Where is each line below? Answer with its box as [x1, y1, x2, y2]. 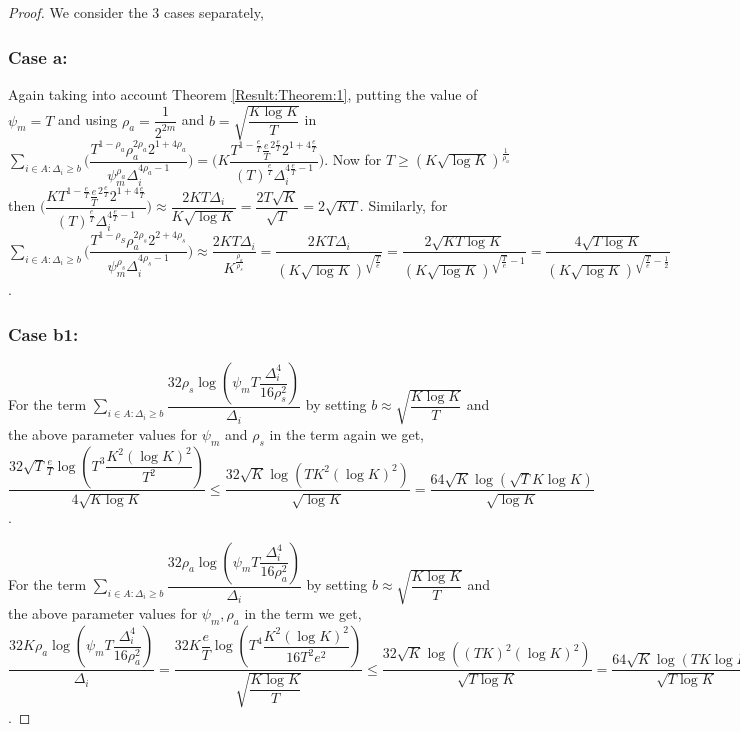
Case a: [8, 44, 68, 69]
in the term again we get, [269, 423, 424, 444]
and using [58, 109, 118, 130]
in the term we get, [244, 603, 362, 624]
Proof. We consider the [8, 2, 148, 22]
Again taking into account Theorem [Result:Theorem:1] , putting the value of [8, 83, 478, 104]
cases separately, [163, 2, 264, 22]
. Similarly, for [359, 195, 448, 216]
